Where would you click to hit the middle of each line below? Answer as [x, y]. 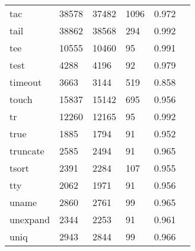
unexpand [30, 219]
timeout [26, 82]
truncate [27, 151]
